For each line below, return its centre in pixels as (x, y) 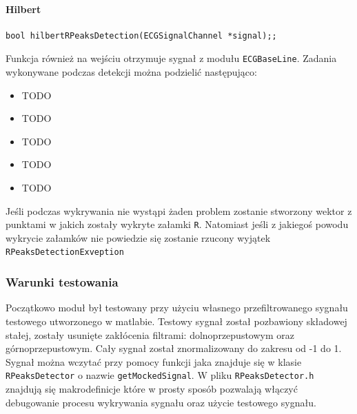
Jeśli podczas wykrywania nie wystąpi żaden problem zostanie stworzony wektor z (179, 210)
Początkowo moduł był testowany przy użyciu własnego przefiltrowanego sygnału (177, 308)
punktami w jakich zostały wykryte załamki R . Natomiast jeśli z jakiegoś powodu (177, 224)
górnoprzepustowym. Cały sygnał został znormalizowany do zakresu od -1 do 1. (174, 348)
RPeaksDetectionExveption (65, 252)
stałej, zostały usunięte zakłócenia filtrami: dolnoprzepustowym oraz (150, 334)
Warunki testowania (62, 282)
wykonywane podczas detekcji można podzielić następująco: (131, 72)
